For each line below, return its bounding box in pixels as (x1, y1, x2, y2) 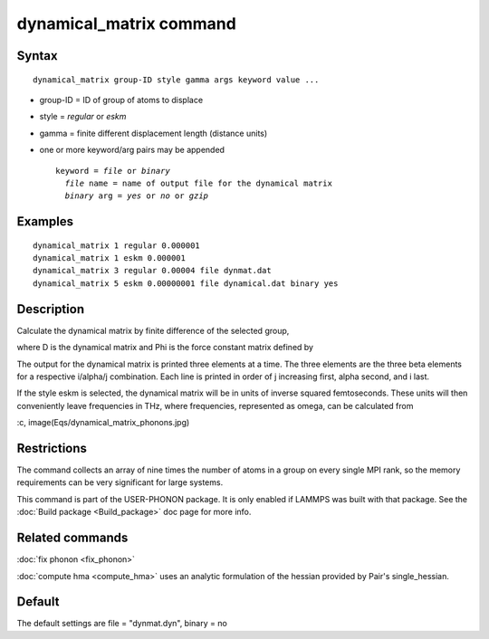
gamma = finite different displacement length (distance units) (39, 128, 268, 138)
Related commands (16, 530, 129, 546)
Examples (16, 214, 74, 230)
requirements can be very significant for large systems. (16, 477, 224, 488)
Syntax (16, 48, 58, 63)
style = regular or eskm (39, 111, 127, 122)
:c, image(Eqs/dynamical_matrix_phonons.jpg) (16, 417, 190, 428)
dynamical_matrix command (16, 14, 237, 33)
